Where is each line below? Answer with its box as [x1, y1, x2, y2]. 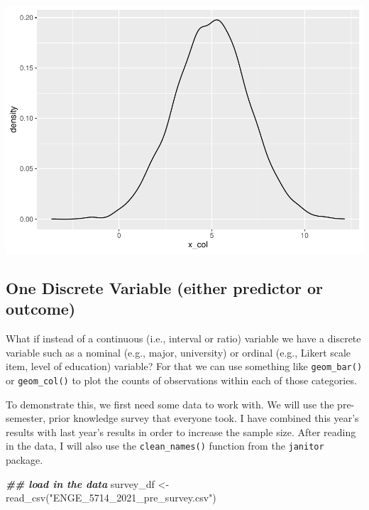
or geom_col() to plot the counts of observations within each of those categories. [6, 372, 357, 387]
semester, [6, 411, 46, 425]
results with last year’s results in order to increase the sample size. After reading [6, 424, 356, 439]
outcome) [6, 298, 76, 320]
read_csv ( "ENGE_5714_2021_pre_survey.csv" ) [6, 490, 216, 505]
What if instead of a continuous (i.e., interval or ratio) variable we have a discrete [6, 331, 361, 346]
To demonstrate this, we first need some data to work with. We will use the [6, 396, 334, 411]
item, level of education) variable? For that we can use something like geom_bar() [6, 359, 363, 374]
